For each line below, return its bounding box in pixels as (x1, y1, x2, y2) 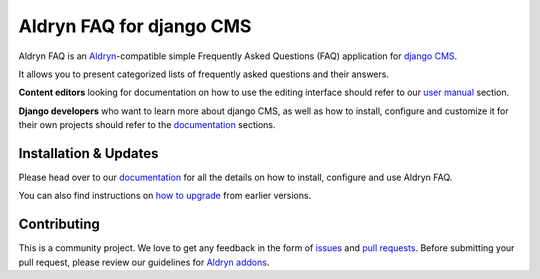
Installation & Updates (18, 145, 159, 162)
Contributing (18, 216, 100, 233)
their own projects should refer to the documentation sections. (18, 119, 276, 131)
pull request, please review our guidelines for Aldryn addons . (18, 256, 270, 268)
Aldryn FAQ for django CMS (18, 15, 252, 37)
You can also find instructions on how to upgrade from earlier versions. (18, 190, 312, 202)
